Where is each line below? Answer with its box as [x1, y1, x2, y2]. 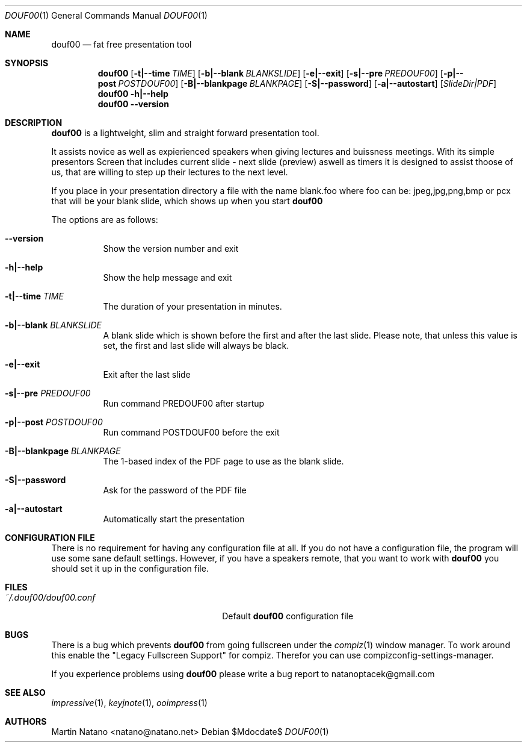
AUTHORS [5, 716, 47, 727]
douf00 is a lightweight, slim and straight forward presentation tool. [51, 128, 319, 138]
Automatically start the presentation [103, 514, 245, 524]
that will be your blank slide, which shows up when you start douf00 [51, 196, 323, 206]
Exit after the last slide [103, 369, 191, 380]
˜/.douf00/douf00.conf [5, 592, 96, 602]
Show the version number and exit [103, 243, 239, 254]
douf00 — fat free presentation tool [51, 39, 192, 49]
